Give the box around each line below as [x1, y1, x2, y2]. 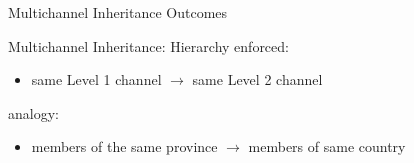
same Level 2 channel [192, 69, 323, 90]
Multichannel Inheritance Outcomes [8, 2, 228, 22]
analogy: [8, 102, 59, 123]
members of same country [248, 136, 406, 157]
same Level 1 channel [31, 69, 162, 90]
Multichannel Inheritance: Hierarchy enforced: [8, 35, 289, 56]
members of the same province [31, 136, 218, 157]
